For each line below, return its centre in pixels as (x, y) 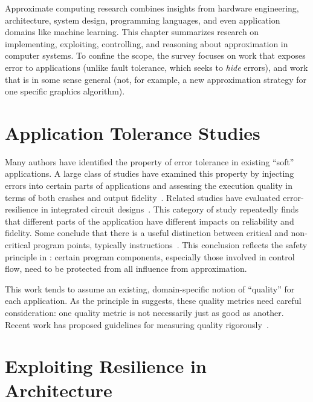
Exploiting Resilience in (106, 366)
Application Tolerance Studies (133, 132)
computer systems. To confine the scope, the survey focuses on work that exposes (155, 55)
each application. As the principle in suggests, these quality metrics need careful (153, 301)
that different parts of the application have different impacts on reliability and (150, 221)
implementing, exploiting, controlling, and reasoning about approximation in (147, 43)
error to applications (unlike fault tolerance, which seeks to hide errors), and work (156, 67)
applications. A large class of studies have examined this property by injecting (150, 173)
